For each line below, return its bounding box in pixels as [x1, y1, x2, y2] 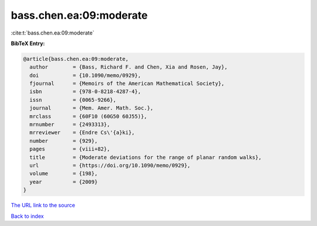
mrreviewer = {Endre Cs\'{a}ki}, [29, 129, 135, 136]
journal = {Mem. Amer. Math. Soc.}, [29, 105, 154, 111]
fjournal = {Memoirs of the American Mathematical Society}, [29, 80, 225, 87]
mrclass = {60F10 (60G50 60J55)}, [29, 113, 147, 119]
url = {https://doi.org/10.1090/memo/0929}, [29, 162, 191, 169]
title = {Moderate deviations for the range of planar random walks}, [29, 154, 262, 160]
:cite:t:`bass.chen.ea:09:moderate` [11, 29, 95, 36]
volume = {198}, [29, 170, 98, 177]
